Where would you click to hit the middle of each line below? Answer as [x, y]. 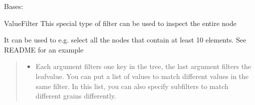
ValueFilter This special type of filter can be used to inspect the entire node [120, 23]
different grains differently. [76, 96]
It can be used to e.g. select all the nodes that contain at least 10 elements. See [125, 40]
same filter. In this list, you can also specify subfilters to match [132, 86]
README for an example [44, 49]
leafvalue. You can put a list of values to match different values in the [142, 76]
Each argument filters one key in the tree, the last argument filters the [143, 66]
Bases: [14, 6]
